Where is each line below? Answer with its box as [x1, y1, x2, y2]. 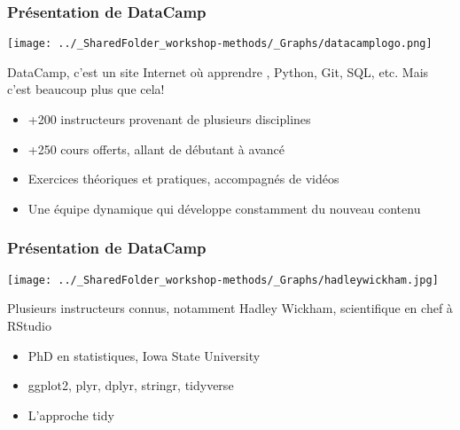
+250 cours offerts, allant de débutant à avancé [27, 139, 285, 158]
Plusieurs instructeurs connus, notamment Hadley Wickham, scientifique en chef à [7, 299, 453, 317]
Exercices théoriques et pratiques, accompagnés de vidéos [27, 169, 339, 188]
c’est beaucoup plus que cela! [7, 80, 165, 98]
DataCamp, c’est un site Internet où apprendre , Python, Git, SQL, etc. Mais [7, 62, 429, 81]
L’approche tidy [27, 405, 114, 424]
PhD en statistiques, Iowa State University [27, 346, 261, 364]
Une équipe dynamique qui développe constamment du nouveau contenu [27, 199, 421, 217]
